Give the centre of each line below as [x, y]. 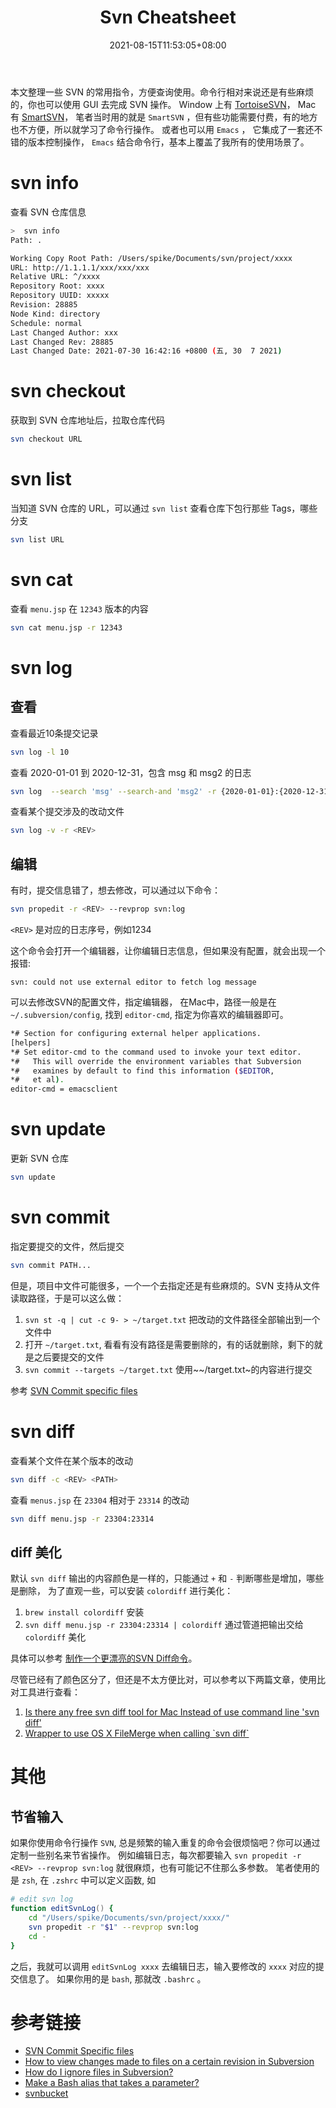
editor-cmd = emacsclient [64, 1089]
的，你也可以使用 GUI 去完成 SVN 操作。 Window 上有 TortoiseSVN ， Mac [163, 104]
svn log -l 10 [40, 752]
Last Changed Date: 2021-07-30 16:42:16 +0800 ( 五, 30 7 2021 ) [146, 351]
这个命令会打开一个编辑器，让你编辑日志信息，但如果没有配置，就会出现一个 [168, 950]
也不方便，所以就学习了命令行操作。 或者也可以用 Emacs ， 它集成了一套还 [162, 129]
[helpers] [31, 1042]
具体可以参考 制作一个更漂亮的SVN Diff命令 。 [104, 1658]
